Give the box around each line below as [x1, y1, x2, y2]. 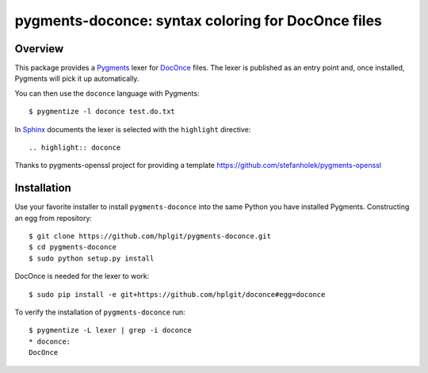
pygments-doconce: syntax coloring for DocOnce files [14, 12, 382, 29]
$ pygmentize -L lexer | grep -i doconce [29, 325, 192, 335]
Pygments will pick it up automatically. [14, 74, 139, 83]
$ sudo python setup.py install [29, 253, 155, 263]
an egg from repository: [14, 213, 93, 223]
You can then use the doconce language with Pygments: [14, 88, 200, 98]
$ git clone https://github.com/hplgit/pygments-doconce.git [29, 232, 271, 241]
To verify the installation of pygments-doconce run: [14, 307, 185, 317]
